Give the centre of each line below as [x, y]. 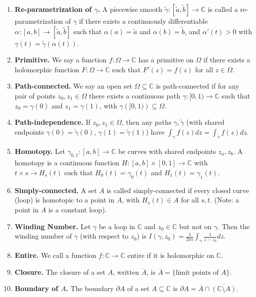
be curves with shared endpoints [167, 151]
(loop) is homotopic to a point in [64, 200]
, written [126, 272]
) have [155, 131]
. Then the [233, 226]
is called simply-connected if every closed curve [178, 190]
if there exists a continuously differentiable [143, 21]
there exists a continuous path [135, 95]
